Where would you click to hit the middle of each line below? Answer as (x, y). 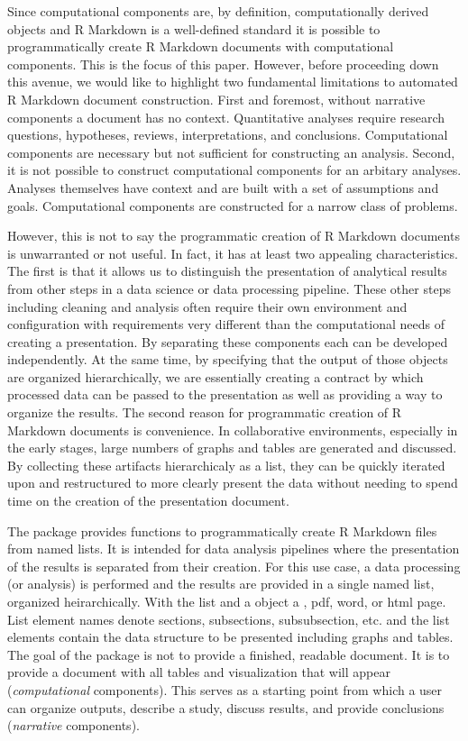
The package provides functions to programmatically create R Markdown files (222, 531)
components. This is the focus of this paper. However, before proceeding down (223, 64)
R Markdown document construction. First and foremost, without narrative (216, 99)
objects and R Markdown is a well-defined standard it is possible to (194, 28)
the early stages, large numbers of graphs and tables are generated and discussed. (232, 448)
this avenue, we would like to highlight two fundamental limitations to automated (233, 82)
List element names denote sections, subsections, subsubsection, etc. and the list (229, 619)
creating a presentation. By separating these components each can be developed (228, 341)
